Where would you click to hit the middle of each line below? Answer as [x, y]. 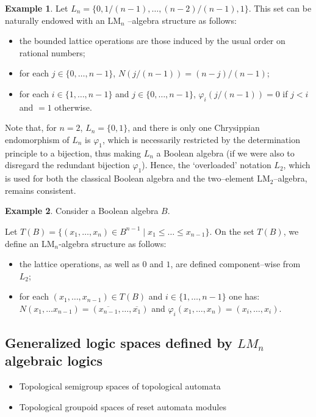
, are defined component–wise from [235, 264]
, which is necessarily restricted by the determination [201, 139]
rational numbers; [52, 52]
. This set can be [280, 8]
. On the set [232, 231]
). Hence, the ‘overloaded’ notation [206, 165]
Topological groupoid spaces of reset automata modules [123, 406]
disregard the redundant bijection [67, 165]
